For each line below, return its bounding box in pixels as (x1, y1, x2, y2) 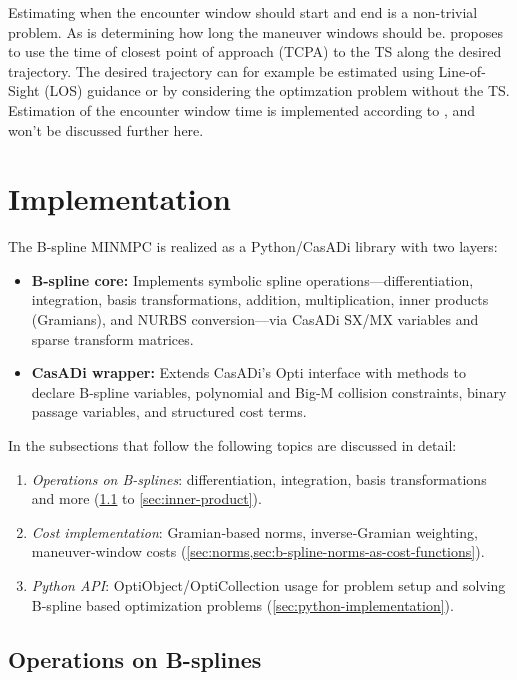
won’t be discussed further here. (8, 119, 204, 140)
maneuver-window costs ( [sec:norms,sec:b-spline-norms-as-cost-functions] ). (31, 541, 485, 562)
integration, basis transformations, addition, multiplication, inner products (31, 289, 489, 310)
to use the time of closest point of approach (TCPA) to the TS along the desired (8, 41, 502, 62)
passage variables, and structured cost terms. (31, 401, 307, 422)
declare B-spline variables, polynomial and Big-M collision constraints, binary (31, 381, 507, 402)
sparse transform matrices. (31, 328, 194, 349)
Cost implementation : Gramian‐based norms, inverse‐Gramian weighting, (31, 521, 478, 542)
